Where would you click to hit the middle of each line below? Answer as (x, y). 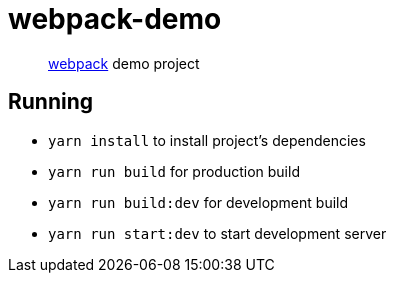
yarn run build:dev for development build (198, 202)
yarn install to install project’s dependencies (207, 140)
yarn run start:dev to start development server (217, 233)
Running (51, 102)
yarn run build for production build (174, 171)
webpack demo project (124, 63)
